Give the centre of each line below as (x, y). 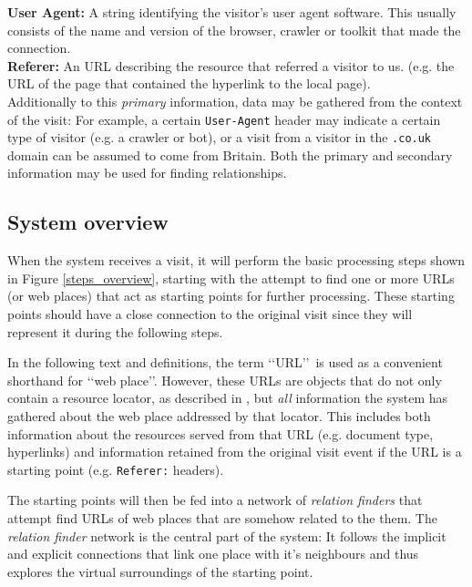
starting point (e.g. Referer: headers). (116, 469)
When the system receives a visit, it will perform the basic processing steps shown (236, 260)
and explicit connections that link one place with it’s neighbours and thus (213, 554)
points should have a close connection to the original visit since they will (210, 314)
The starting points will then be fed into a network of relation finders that (215, 500)
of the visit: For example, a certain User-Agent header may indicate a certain (224, 119)
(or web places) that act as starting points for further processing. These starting (231, 296)
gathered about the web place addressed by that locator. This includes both (219, 416)
